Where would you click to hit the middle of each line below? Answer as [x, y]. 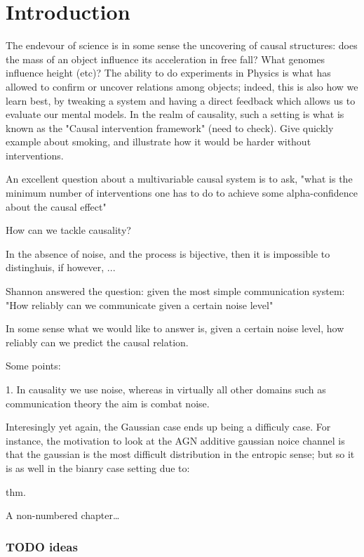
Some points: [33, 366]
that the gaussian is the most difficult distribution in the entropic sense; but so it [180, 454]
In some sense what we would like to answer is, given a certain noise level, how [175, 328]
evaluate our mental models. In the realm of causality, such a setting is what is [175, 114]
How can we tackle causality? [68, 230]
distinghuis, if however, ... [61, 267]
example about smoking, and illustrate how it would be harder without [159, 142]
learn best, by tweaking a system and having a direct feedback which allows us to [181, 100]
